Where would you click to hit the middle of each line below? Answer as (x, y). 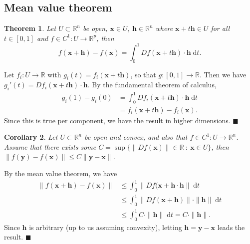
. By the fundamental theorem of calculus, (152, 85)
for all (220, 28)
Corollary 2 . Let (31, 137)
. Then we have (223, 74)
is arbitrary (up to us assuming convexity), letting (106, 227)
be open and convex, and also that (136, 137)
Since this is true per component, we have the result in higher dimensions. (117, 120)
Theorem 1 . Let (30, 28)
